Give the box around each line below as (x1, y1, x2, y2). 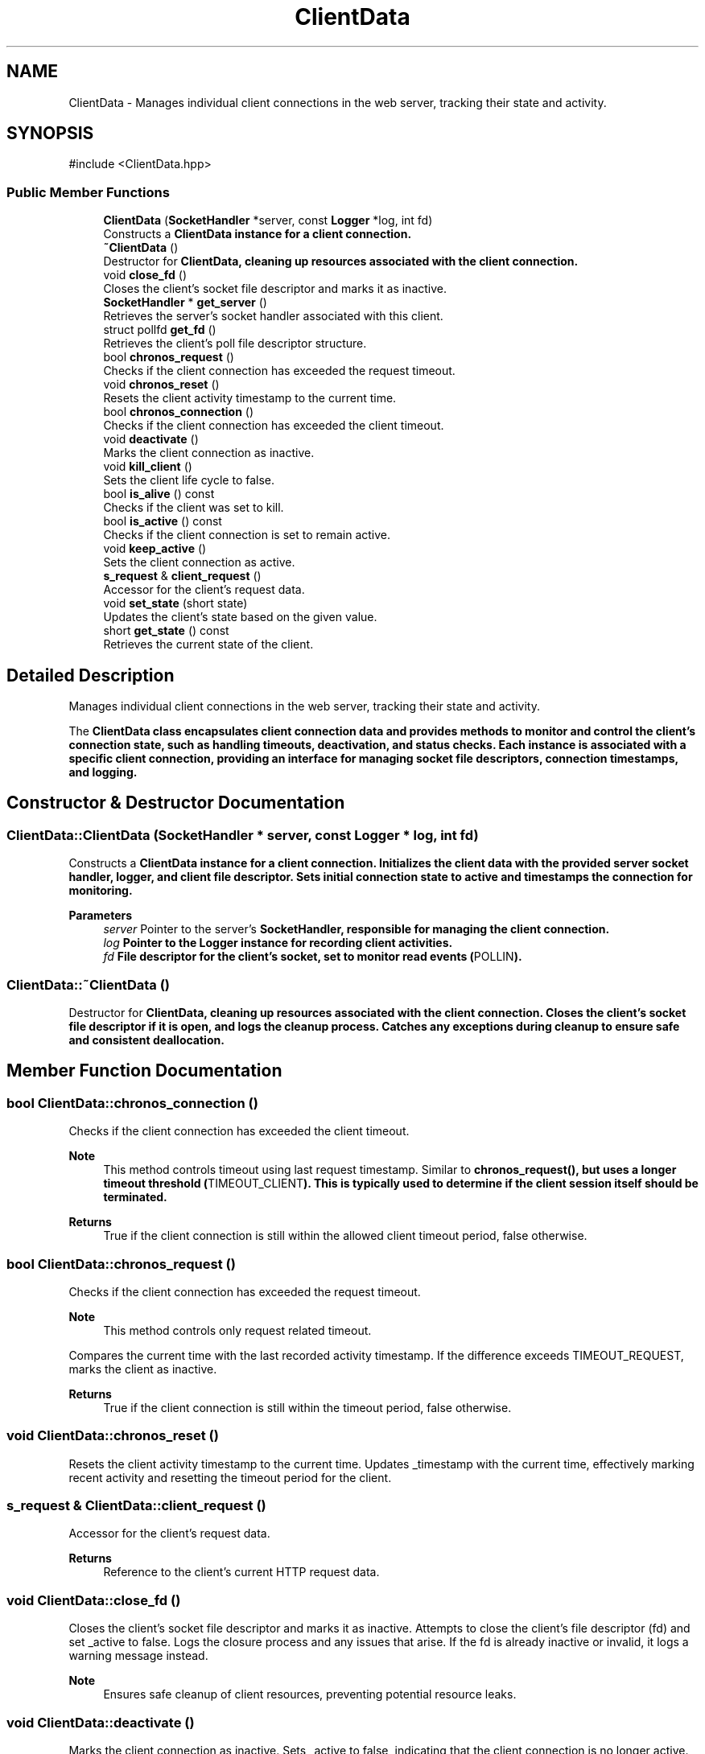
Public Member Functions (6, 183, 170, 200)
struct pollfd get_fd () (103, 323, 216, 337)
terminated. (103, 1190, 167, 1204)
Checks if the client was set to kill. (103, 500, 284, 515)
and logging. (68, 765, 138, 780)
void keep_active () (103, 541, 207, 556)
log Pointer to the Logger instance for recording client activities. (103, 936, 453, 950)
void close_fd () (103, 268, 187, 282)
